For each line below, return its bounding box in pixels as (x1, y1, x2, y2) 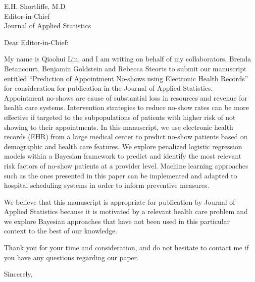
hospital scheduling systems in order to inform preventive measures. (4, 180, 209, 190)
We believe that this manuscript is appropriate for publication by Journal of (4, 196, 235, 207)
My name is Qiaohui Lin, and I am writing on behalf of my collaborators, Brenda (4, 54, 251, 64)
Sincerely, (4, 269, 33, 279)
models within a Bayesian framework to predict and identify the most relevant (4, 151, 242, 161)
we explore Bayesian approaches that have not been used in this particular (4, 216, 230, 226)
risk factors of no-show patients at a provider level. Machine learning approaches (4, 160, 248, 170)
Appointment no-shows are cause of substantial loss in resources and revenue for (4, 92, 248, 103)
